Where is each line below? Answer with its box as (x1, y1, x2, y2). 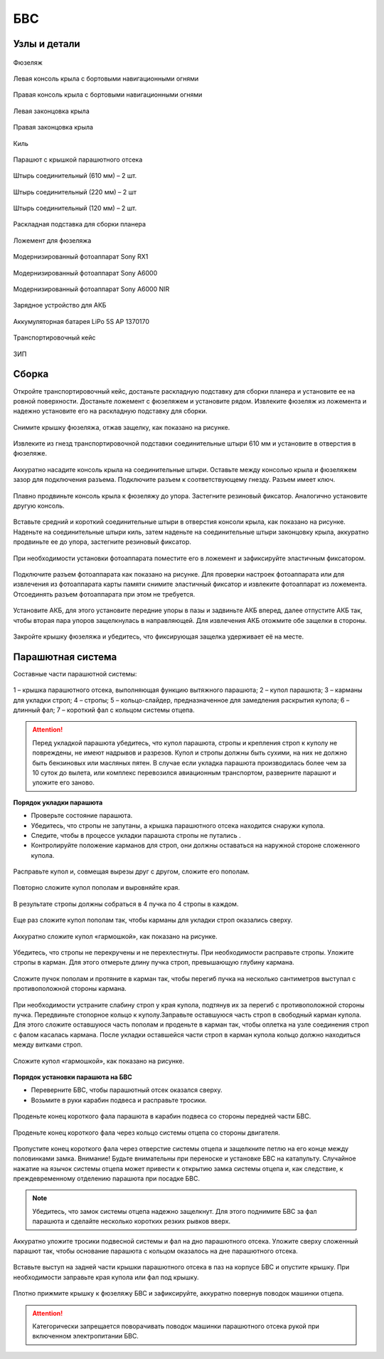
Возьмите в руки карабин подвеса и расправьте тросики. (31, 1096, 207, 1104)
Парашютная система (13, 651, 117, 663)
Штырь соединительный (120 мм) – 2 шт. (13, 204, 137, 213)
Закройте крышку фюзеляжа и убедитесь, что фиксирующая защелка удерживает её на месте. (13, 632, 304, 641)
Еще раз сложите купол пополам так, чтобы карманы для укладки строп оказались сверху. (13, 915, 293, 925)
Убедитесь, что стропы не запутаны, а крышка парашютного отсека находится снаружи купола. (31, 821, 325, 829)
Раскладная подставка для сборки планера (13, 220, 146, 229)
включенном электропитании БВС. (32, 1332, 139, 1340)
